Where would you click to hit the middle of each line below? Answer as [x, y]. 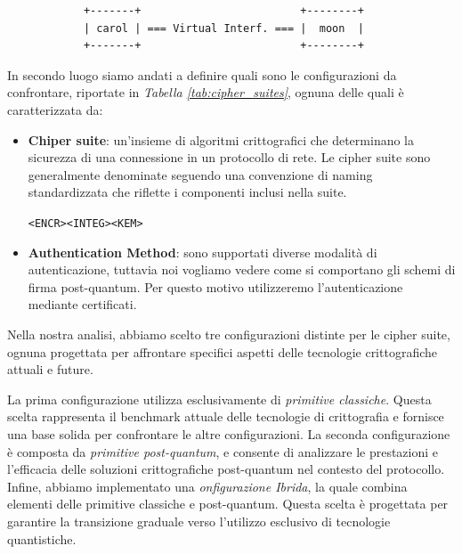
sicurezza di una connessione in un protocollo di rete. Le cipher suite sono [229, 157]
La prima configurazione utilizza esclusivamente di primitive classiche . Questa [219, 399]
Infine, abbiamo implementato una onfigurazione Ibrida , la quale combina [207, 486]
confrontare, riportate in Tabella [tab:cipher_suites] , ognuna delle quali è [206, 92]
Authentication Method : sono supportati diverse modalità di [203, 252]
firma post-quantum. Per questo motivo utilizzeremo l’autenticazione [215, 286]
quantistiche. [42, 538]
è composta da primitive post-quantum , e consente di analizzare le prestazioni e [223, 451]
